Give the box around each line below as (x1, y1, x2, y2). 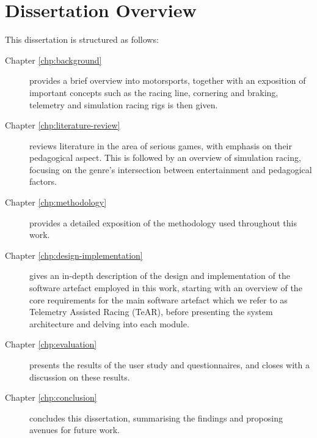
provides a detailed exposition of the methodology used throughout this (29, 216, 297, 229)
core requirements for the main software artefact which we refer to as (29, 293, 288, 306)
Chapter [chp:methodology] (5, 196, 107, 209)
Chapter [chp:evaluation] (5, 338, 97, 351)
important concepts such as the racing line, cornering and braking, (29, 86, 279, 98)
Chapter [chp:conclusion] (5, 391, 97, 404)
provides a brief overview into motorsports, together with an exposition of (29, 74, 306, 87)
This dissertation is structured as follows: (5, 33, 159, 46)
